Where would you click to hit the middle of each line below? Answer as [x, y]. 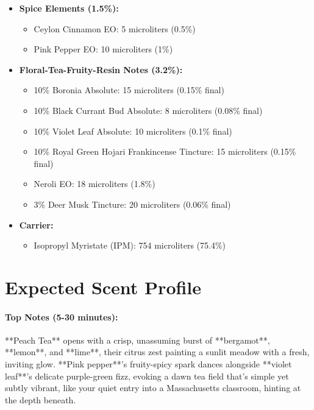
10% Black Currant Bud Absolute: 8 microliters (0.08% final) [148, 110]
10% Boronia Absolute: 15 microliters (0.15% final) [129, 90]
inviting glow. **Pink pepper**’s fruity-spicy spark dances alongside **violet [148, 364]
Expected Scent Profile [103, 287]
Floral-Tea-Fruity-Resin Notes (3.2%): [101, 69]
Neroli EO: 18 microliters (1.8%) [95, 184]
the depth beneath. [41, 399]
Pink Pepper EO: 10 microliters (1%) [103, 49]
